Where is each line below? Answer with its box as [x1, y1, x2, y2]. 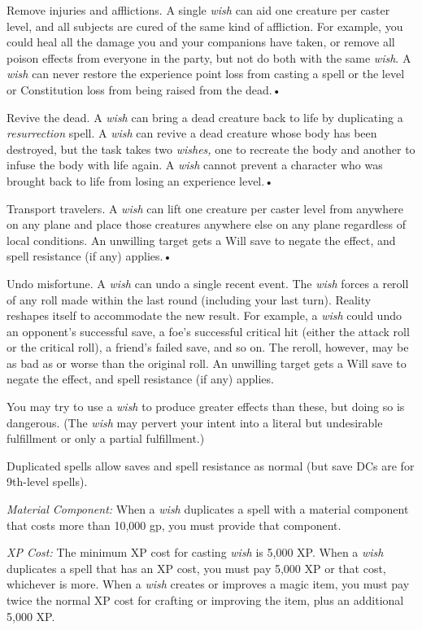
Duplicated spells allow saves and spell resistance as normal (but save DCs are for [7, 457, 415, 474]
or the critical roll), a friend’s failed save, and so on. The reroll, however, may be [7, 339, 409, 356]
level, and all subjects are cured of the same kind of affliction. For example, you [7, 17, 403, 34]
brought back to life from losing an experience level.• [7, 172, 274, 189]
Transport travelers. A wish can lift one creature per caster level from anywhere [7, 199, 403, 217]
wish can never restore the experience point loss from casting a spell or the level [7, 65, 405, 82]
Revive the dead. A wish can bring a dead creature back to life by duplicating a [7, 108, 403, 125]
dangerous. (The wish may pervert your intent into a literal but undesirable [7, 413, 383, 431]
